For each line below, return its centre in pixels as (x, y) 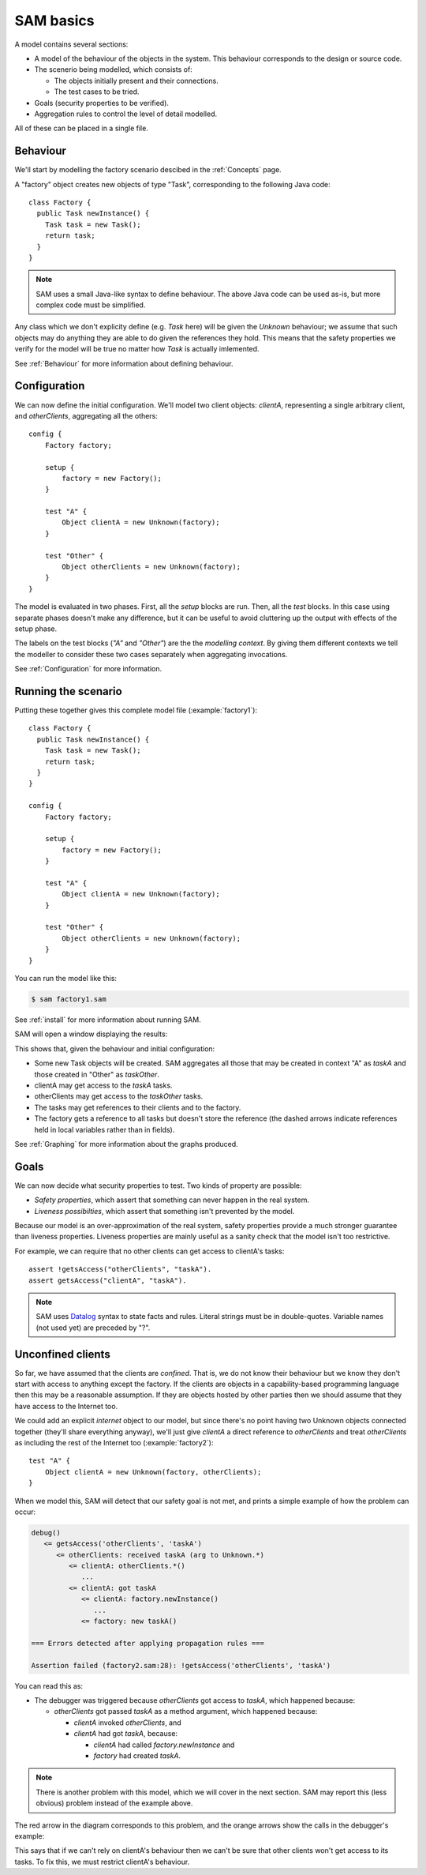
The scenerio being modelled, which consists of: (113, 70)
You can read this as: (49, 1685)
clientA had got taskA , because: (125, 1734)
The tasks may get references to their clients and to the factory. (138, 1107)
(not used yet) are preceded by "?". (93, 1328)
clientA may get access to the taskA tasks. (103, 1085)
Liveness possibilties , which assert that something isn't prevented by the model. (164, 1211)
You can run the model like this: (66, 979)
